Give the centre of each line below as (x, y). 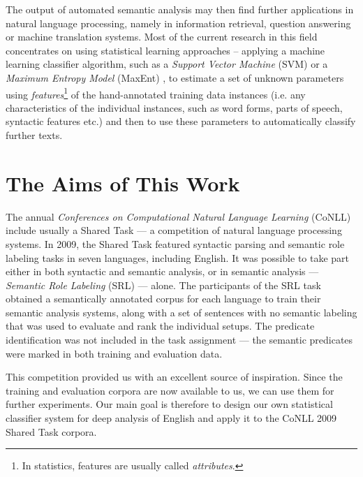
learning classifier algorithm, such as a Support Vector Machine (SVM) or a (167, 64)
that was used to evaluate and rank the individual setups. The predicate (160, 326)
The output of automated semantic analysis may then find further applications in (180, 9)
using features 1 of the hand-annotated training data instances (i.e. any (156, 93)
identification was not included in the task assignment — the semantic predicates (179, 340)
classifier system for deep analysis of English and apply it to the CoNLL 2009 (171, 418)
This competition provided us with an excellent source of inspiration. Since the (174, 377)
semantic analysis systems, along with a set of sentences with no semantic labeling (181, 312)
